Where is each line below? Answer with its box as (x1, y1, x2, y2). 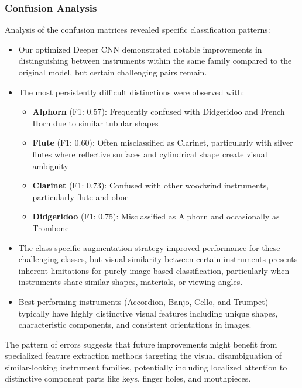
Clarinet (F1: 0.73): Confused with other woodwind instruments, (32, 179, 269, 191)
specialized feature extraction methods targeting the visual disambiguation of (5, 349, 282, 362)
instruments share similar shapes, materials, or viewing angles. (18, 276, 243, 288)
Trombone (32, 221, 69, 234)
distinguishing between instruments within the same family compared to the (18, 54, 292, 67)
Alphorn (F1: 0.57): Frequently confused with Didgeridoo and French (32, 105, 285, 118)
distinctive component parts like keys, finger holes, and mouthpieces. (5, 372, 251, 384)
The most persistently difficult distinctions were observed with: (18, 85, 245, 98)
